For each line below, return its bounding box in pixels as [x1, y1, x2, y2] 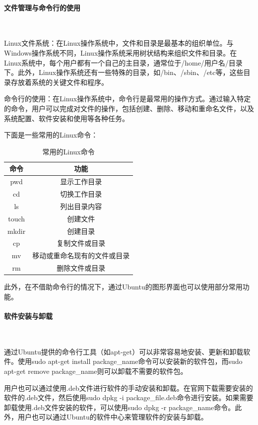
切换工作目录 [60, 189, 102, 199]
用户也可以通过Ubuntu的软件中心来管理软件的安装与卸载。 [17, 412, 208, 422]
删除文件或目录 [57, 263, 106, 273]
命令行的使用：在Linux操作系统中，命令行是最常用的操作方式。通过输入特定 [4, 93, 251, 104]
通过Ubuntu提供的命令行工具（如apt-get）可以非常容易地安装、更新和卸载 [4, 346, 244, 356]
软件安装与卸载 [4, 310, 53, 321]
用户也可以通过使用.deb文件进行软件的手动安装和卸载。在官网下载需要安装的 [4, 382, 253, 393]
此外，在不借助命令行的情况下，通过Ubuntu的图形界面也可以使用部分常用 [4, 282, 243, 292]
